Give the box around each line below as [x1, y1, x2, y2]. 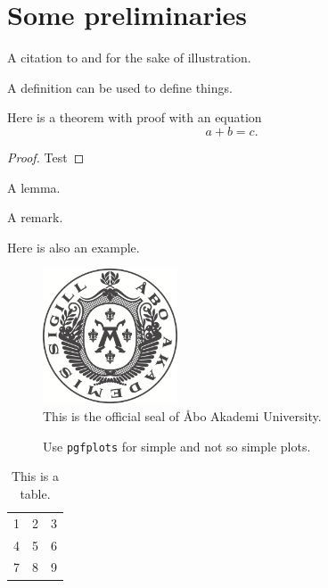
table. [20, 484, 51, 502]
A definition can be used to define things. [7, 78, 233, 96]
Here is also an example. [7, 237, 140, 256]
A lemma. [7, 178, 61, 196]
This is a [11, 467, 60, 485]
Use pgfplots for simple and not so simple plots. [43, 436, 311, 455]
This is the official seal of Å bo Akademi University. [43, 407, 322, 426]
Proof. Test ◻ [7, 147, 85, 166]
